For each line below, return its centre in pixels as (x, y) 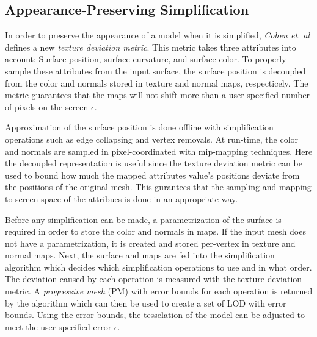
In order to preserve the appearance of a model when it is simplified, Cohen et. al (158, 35)
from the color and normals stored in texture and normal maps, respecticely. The (157, 83)
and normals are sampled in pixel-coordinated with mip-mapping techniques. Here (159, 151)
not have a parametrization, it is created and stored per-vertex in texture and (150, 243)
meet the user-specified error (58, 326)
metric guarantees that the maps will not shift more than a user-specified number (158, 95)
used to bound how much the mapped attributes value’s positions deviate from (152, 175)
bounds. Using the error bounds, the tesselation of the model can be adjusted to (155, 315)
